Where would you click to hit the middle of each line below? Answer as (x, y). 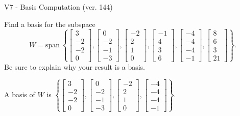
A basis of (20, 94)
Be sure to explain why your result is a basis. (75, 66)
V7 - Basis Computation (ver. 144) (58, 7)
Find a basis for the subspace (50, 24)
